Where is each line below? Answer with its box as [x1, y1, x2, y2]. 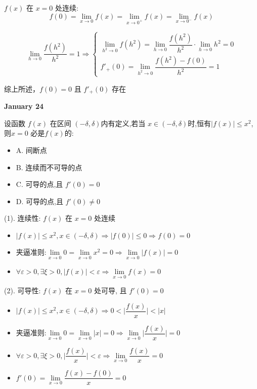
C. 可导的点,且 [16, 179, 63, 189]
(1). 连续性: [4, 213, 41, 223]
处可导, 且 [94, 285, 127, 296]
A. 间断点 [16, 144, 47, 155]
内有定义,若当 [101, 118, 146, 128]
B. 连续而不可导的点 [16, 162, 82, 172]
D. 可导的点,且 [16, 196, 63, 206]
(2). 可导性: [4, 285, 41, 296]
